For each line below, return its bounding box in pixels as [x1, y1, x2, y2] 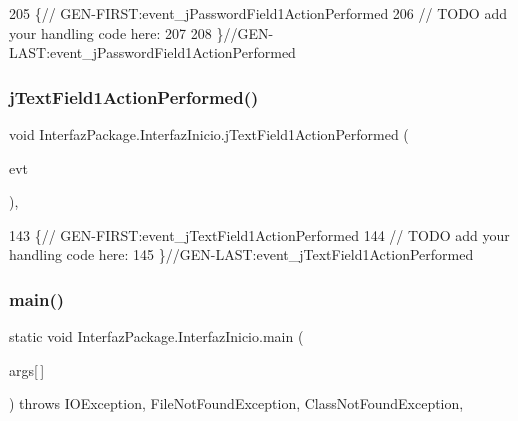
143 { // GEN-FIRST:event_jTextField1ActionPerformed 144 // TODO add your [9, 224, 510, 245]
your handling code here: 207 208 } [9, 22, 224, 43]
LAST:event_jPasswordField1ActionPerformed [9, 42, 296, 63]
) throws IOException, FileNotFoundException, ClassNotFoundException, [9, 393, 464, 414]
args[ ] [9, 359, 45, 380]
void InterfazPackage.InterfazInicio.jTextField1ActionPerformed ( [9, 124, 409, 144]
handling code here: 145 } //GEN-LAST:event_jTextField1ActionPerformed [9, 244, 474, 265]
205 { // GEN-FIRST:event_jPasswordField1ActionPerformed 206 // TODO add [9, 3, 507, 23]
